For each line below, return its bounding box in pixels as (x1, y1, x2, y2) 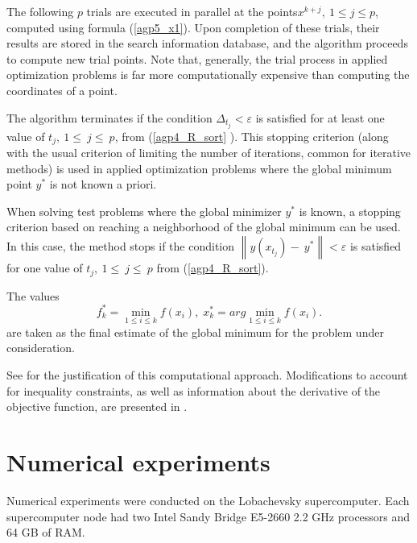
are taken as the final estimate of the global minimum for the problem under (6, 323, 384, 340)
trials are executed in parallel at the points (86, 3, 298, 19)
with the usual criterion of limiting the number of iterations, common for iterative (6, 144, 411, 161)
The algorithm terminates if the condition (6, 109, 213, 126)
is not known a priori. (49, 176, 157, 193)
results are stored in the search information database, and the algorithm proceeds (6, 35, 408, 52)
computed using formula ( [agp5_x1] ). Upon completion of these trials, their (6, 19, 380, 35)
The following (6, 3, 74, 19)
